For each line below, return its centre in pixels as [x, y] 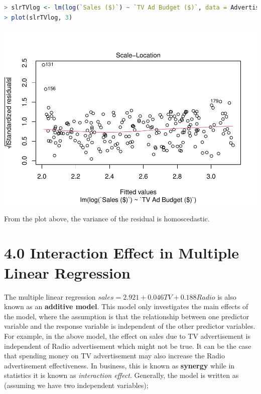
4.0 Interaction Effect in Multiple [121, 253]
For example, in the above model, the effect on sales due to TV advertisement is [127, 336]
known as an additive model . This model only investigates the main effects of [126, 306]
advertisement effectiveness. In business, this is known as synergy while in [119, 365]
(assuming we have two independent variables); [76, 385]
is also [227, 296]
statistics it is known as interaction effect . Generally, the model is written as [121, 375]
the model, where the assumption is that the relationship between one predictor [127, 316]
